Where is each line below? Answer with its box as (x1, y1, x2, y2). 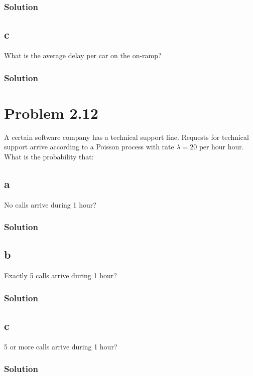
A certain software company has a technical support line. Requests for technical (4, 131, 249, 142)
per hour (199, 144, 226, 151)
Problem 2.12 (4, 102, 98, 123)
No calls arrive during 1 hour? (4, 199, 96, 210)
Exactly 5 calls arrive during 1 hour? (4, 270, 117, 281)
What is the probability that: (4, 151, 94, 161)
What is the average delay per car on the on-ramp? (4, 50, 162, 61)
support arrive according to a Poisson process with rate (4, 141, 174, 152)
